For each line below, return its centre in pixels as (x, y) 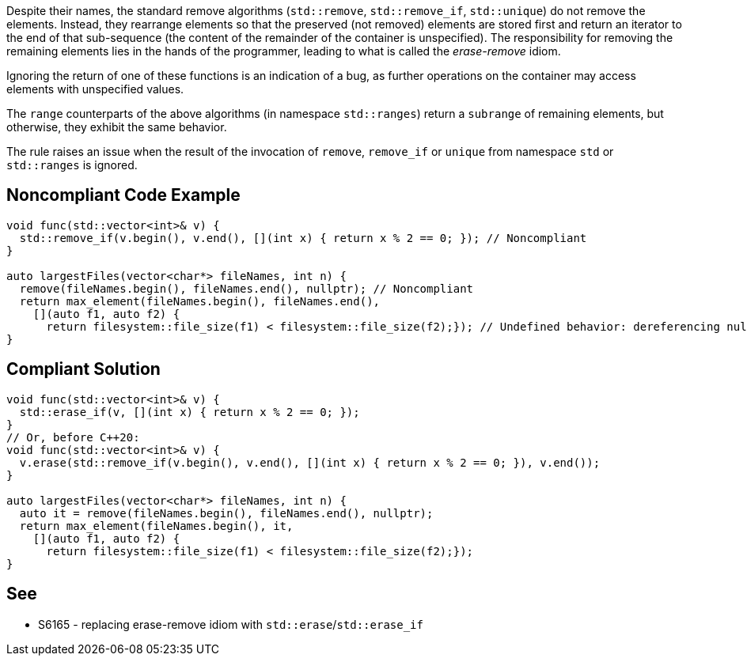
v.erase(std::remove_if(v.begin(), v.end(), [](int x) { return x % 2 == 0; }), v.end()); (310, 462)
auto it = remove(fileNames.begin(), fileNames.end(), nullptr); (226, 513)
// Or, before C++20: (73, 437)
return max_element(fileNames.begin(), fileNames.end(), (200, 301)
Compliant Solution (83, 369)
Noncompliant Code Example (123, 195)
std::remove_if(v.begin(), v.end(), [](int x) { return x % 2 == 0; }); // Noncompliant (303, 238)
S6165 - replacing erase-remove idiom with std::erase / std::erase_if (231, 624)
